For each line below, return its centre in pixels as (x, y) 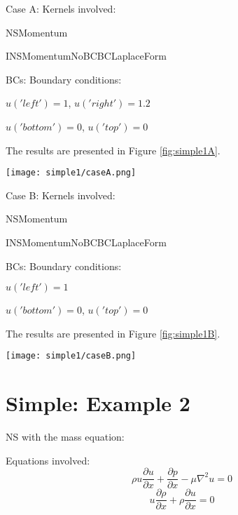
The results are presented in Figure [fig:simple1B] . (113, 333)
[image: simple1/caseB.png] (71, 356)
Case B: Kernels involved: (61, 195)
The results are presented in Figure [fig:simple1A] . (113, 150)
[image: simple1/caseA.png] (71, 173)
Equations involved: (48, 460)
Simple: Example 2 (98, 403)
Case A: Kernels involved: (61, 8)
